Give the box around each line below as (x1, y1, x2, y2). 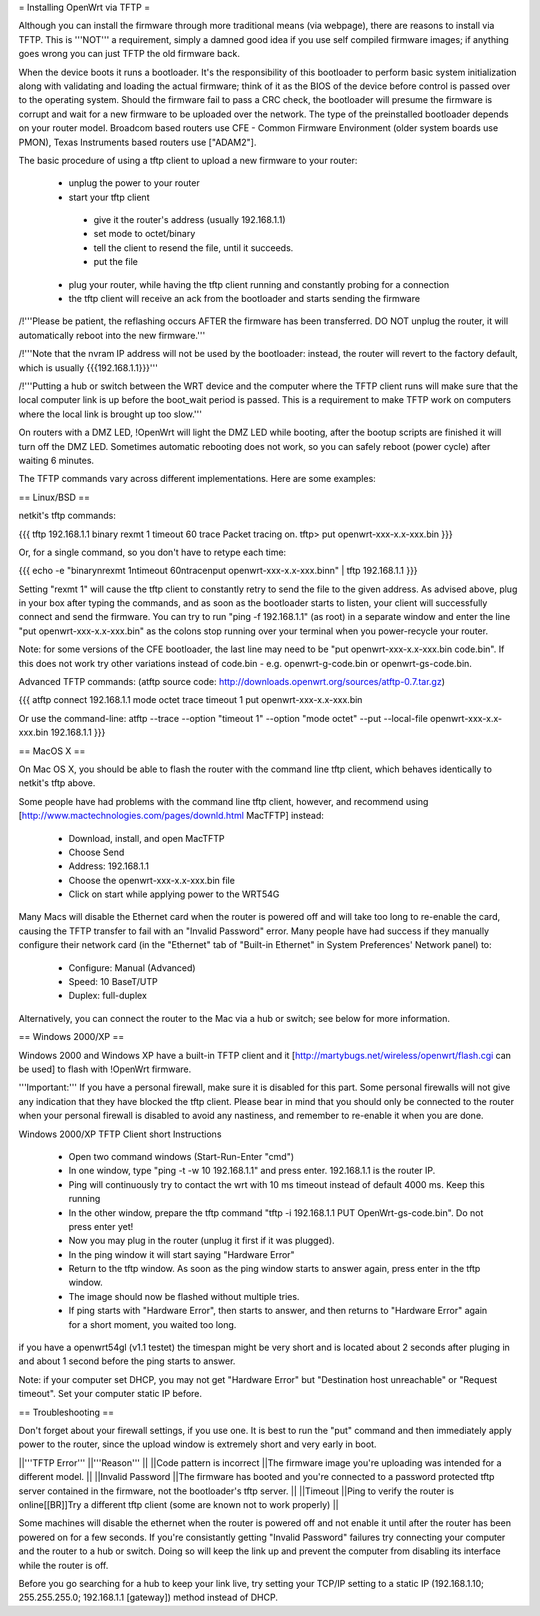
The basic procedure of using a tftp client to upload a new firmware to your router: (18, 154, 358, 166)
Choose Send (68, 846, 125, 858)
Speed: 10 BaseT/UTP (68, 976, 159, 988)
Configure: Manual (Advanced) (68, 961, 196, 974)
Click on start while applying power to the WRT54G (68, 888, 280, 900)
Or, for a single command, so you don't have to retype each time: (18, 546, 287, 558)
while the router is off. (18, 1559, 109, 1571)
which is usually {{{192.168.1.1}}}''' (18, 361, 159, 374)
